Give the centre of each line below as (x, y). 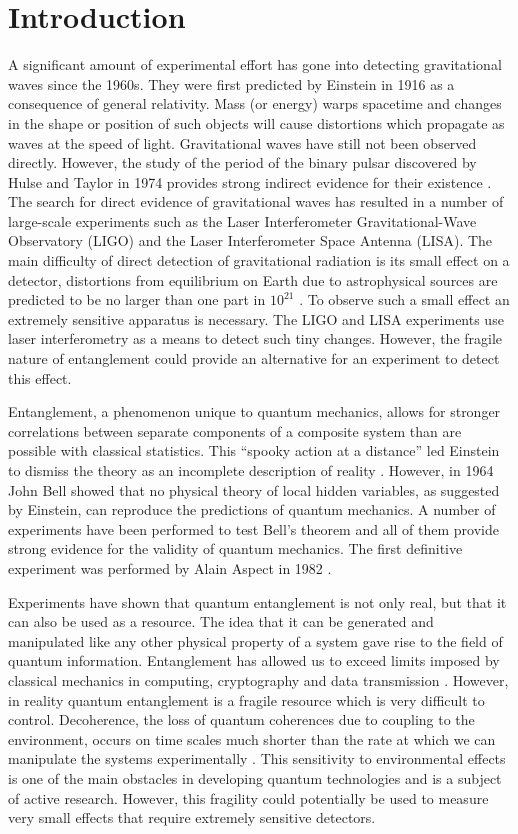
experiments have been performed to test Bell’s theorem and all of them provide (253, 528)
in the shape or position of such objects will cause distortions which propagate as (256, 122)
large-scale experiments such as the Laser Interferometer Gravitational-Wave (242, 220)
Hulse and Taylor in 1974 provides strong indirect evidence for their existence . (250, 181)
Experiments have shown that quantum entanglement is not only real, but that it (257, 601)
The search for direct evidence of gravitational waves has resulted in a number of (256, 201)
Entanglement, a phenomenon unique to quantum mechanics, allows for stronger (254, 411)
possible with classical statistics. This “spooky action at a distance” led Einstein (254, 450)
